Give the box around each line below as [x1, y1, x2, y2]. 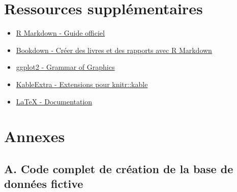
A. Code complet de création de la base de [4, 160, 233, 176]
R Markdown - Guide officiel [16, 28, 105, 38]
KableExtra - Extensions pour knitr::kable [16, 78, 148, 89]
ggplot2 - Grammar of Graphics [16, 62, 115, 72]
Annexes [4, 126, 65, 147]
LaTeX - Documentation [16, 96, 93, 106]
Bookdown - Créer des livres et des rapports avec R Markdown [16, 44, 212, 55]
